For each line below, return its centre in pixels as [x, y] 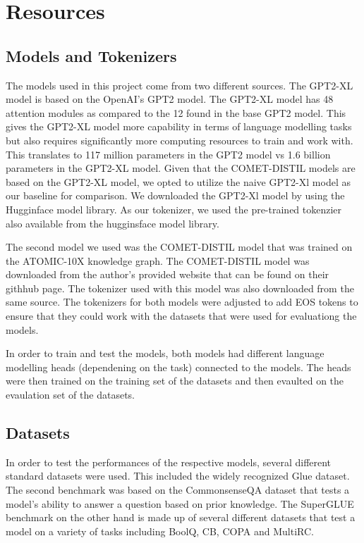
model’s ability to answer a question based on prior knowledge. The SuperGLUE [180, 503]
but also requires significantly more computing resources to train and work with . [180, 140]
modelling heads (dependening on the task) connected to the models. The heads [178, 367]
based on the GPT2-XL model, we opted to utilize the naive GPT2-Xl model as [178, 181]
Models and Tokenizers [91, 55]
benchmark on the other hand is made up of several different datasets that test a [181, 517]
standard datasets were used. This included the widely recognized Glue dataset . [178, 476]
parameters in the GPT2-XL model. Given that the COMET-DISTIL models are [181, 168]
